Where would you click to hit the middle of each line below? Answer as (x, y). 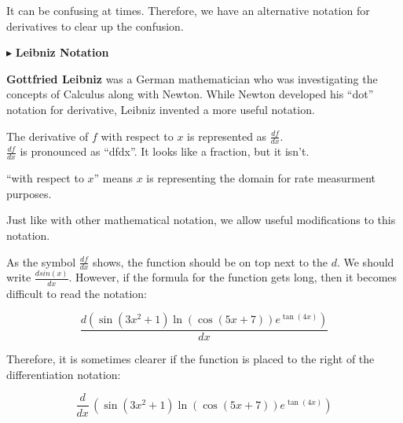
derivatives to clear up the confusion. (95, 26)
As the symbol (41, 261)
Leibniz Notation (62, 52)
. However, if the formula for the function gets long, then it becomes (233, 277)
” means (114, 178)
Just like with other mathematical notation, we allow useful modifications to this (201, 220)
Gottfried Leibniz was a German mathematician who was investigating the (192, 78)
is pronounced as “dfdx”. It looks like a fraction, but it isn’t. (165, 151)
